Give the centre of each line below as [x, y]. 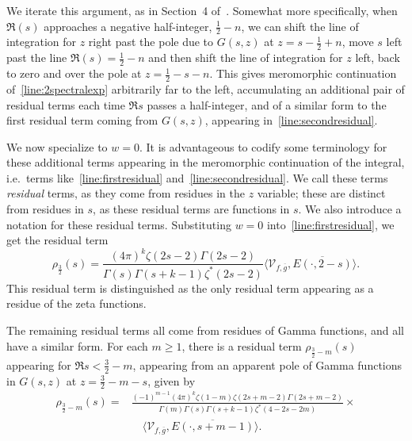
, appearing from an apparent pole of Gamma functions [267, 364]
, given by [172, 380]
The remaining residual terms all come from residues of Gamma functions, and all [205, 330]
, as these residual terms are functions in [191, 209]
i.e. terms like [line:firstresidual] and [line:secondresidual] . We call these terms [197, 177]
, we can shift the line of [300, 26]
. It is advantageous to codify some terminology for [263, 146]
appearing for [39, 364]
